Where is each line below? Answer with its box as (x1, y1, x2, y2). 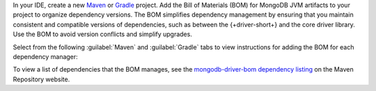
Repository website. (13, 75, 70, 83)
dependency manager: (13, 52, 78, 60)
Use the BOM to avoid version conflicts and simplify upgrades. (13, 30, 193, 38)
